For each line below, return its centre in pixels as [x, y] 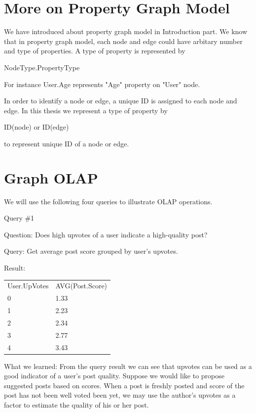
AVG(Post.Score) [81, 286]
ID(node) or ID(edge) [37, 127]
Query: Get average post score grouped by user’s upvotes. [91, 251]
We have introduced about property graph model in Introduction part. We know [126, 31]
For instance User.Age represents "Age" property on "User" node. [102, 84]
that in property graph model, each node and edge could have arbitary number [123, 41]
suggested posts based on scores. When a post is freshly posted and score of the [124, 385]
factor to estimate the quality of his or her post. [76, 405]
